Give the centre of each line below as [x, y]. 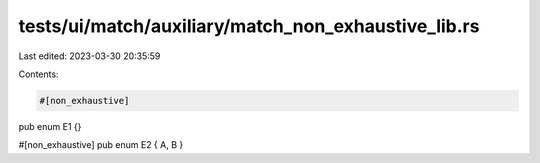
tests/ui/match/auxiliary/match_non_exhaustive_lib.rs [249, 26]
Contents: [38, 74]
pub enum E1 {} [50, 126]
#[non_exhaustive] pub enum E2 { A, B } [101, 145]
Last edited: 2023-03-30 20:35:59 [89, 56]
